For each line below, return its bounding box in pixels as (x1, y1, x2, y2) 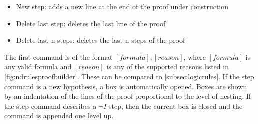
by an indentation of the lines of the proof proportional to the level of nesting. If (4, 91, 251, 101)
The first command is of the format (4, 51, 113, 62)
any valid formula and (4, 61, 72, 72)
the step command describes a (4, 100, 97, 111)
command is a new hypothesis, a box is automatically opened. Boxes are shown (4, 81, 247, 91)
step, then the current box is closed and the (109, 100, 243, 111)
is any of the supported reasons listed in (106, 61, 229, 72)
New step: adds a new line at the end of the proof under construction (16, 1, 229, 11)
